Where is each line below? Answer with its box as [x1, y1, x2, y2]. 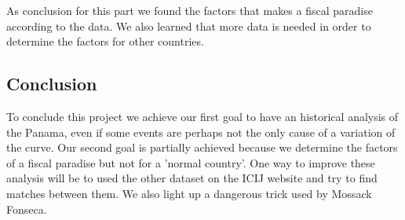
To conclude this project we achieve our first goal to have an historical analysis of [6, 108, 399, 124]
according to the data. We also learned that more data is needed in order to [6, 17, 371, 34]
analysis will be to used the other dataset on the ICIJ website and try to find [6, 170, 378, 186]
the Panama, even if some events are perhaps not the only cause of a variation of [6, 123, 396, 140]
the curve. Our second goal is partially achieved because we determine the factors [6, 139, 398, 156]
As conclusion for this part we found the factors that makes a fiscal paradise [6, 2, 373, 18]
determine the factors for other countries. [6, 33, 204, 49]
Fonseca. [6, 200, 47, 217]
